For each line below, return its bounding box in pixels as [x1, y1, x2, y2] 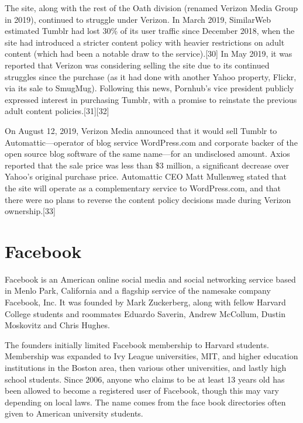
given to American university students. [5, 407, 143, 419]
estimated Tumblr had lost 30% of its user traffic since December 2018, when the [5, 25, 295, 37]
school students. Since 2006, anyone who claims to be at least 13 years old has [5, 373, 285, 385]
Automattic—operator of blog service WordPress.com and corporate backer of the [5, 136, 298, 148]
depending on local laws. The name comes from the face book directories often [5, 396, 286, 408]
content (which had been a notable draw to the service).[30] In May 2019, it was [5, 47, 292, 60]
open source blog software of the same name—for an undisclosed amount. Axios [5, 147, 290, 160]
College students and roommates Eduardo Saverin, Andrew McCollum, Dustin [5, 307, 285, 319]
